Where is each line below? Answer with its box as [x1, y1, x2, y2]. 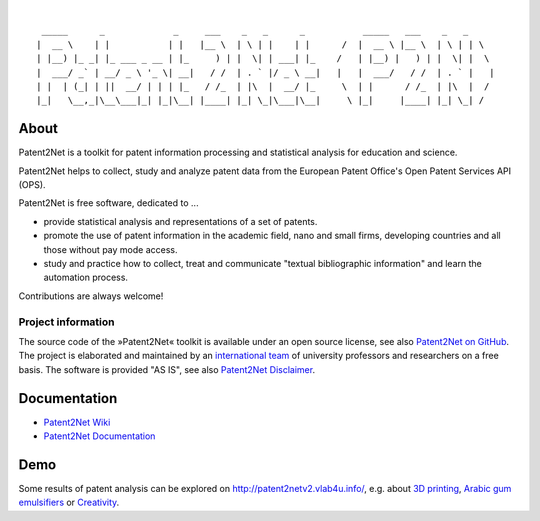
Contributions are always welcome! [18, 290, 164, 302]
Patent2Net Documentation [43, 430, 156, 442]
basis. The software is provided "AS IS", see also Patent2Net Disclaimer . [18, 363, 315, 375]
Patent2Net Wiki [43, 416, 111, 428]
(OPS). [18, 179, 46, 191]
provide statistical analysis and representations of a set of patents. [43, 215, 318, 227]
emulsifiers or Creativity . [18, 496, 120, 509]
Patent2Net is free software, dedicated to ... [18, 197, 199, 209]
